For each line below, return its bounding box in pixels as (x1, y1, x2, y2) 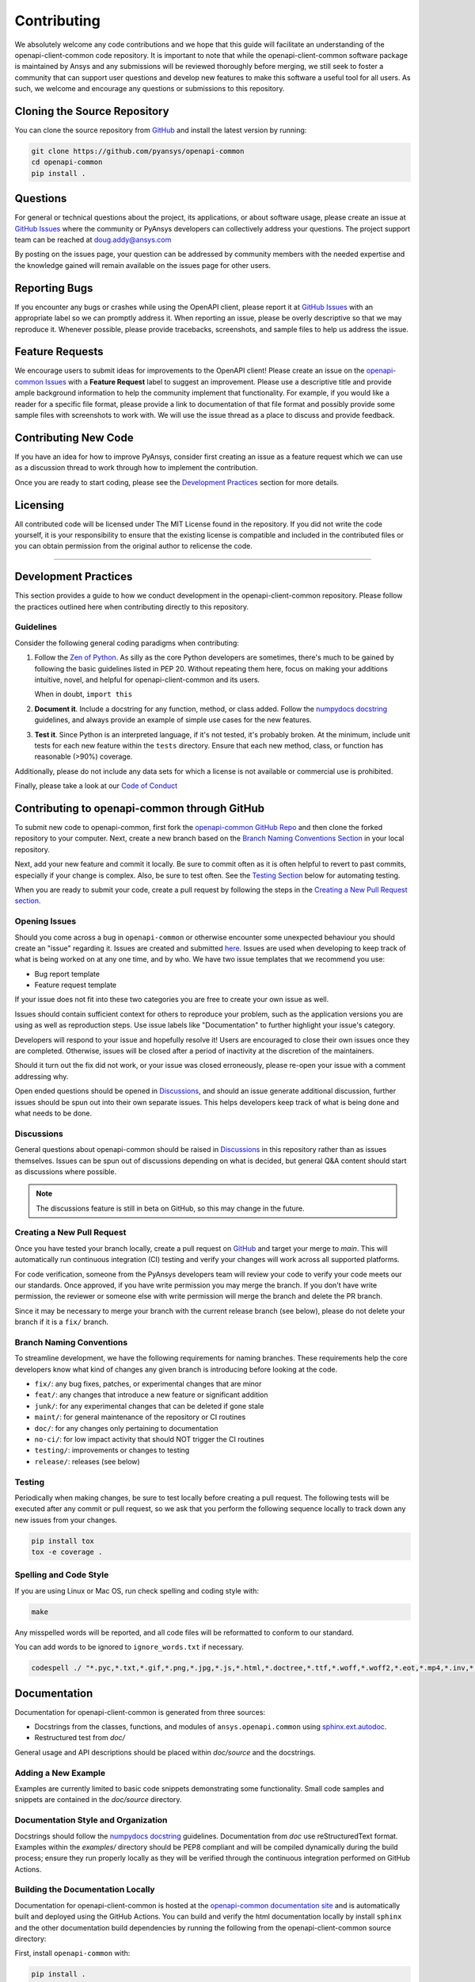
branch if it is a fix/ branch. (14, 1317, 109, 1327)
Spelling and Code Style (14, 1570, 109, 1581)
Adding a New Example (14, 1767, 106, 1778)
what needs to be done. (14, 1108, 93, 1118)
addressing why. (14, 1071, 69, 1081)
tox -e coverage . (31, 1548, 103, 1557)
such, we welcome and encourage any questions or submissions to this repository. (14, 84, 285, 94)
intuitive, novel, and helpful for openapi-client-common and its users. (34, 675, 260, 684)
